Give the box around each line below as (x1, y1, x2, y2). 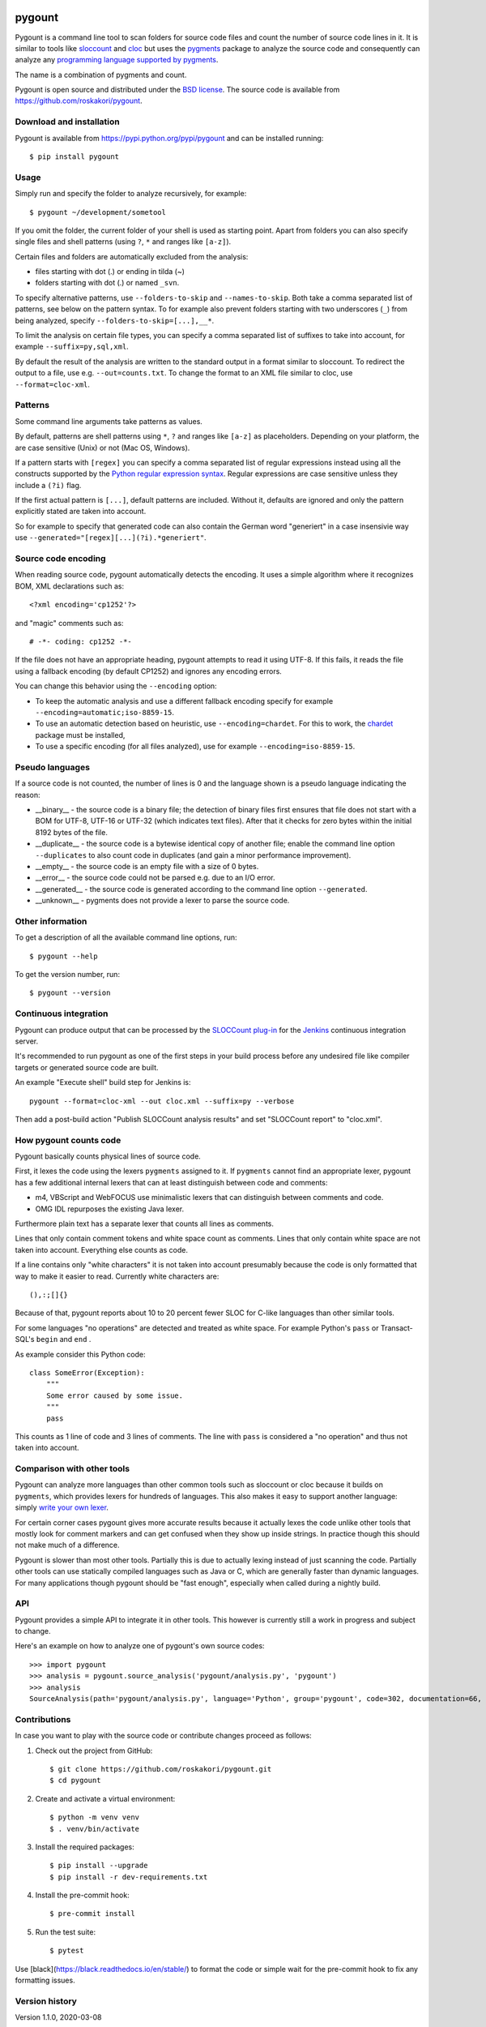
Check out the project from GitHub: (35, 1746, 153, 1755)
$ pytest (49, 1946, 84, 1956)
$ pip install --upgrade (49, 1861, 148, 1871)
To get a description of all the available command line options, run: (15, 932, 238, 942)
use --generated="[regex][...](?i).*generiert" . (15, 533, 207, 542)
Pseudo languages (15, 761, 91, 773)
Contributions (15, 1713, 71, 1725)
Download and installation (15, 116, 121, 127)
